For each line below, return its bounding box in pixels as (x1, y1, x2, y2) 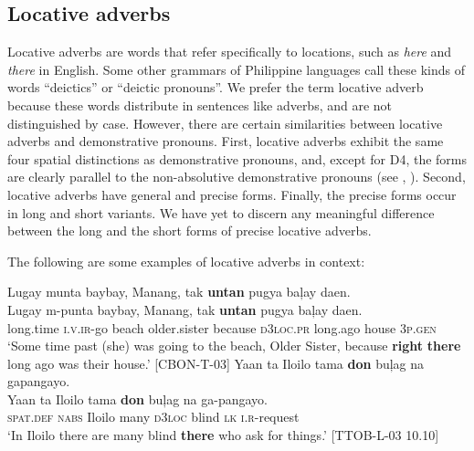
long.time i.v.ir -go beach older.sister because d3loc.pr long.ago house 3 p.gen (7, 318, 437, 337)
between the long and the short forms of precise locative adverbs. (7, 221, 372, 240)
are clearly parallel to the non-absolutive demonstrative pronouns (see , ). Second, (7, 167, 466, 186)
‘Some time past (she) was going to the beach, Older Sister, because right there (7, 336, 461, 355)
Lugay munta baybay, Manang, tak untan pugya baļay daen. (7, 282, 351, 301)
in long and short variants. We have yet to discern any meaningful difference (7, 203, 435, 222)
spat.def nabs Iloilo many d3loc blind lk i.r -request (7, 407, 300, 426)
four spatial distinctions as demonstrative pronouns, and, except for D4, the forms (7, 149, 468, 168)
